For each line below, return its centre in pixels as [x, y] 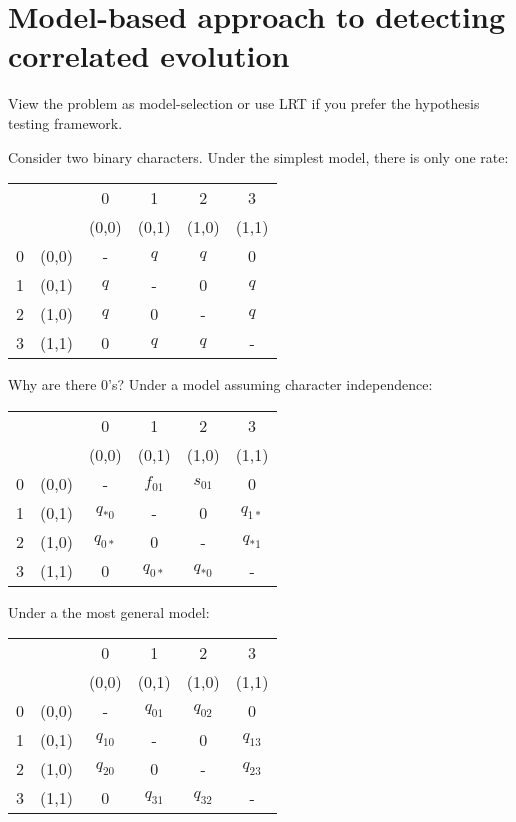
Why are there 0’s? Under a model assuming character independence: [220, 384]
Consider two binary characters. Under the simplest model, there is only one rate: [258, 156]
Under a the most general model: [109, 611]
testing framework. [65, 122]
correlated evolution [149, 55]
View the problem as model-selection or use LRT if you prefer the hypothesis [244, 103]
